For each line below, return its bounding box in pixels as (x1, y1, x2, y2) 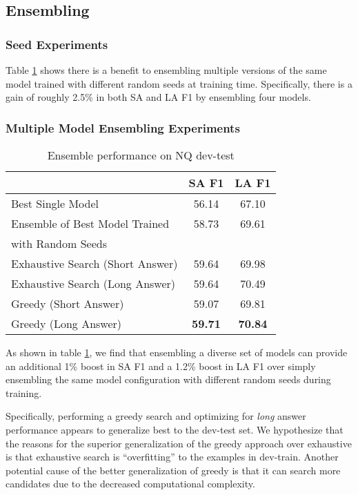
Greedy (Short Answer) (11, 295, 124, 311)
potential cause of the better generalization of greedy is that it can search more (6, 463, 341, 477)
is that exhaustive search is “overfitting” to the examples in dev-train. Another (6, 449, 339, 464)
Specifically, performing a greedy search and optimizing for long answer (6, 409, 306, 423)
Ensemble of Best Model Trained (11, 215, 170, 231)
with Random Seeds (11, 235, 107, 251)
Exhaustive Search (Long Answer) (11, 275, 176, 291)
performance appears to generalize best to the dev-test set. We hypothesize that (6, 422, 344, 436)
